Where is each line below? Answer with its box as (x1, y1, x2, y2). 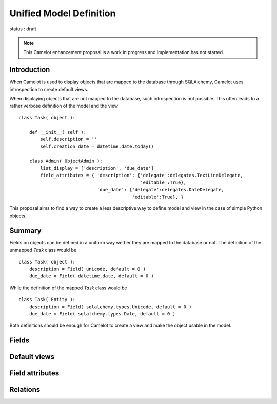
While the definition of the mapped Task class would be (9, 285, 127, 291)
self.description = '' (40, 136, 97, 142)
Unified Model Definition (9, 8, 116, 19)
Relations (9, 385, 41, 394)
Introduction (9, 65, 50, 74)
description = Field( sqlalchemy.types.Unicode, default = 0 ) (29, 304, 192, 310)
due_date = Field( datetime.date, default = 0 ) (29, 273, 154, 279)
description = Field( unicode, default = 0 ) (29, 266, 146, 272)
